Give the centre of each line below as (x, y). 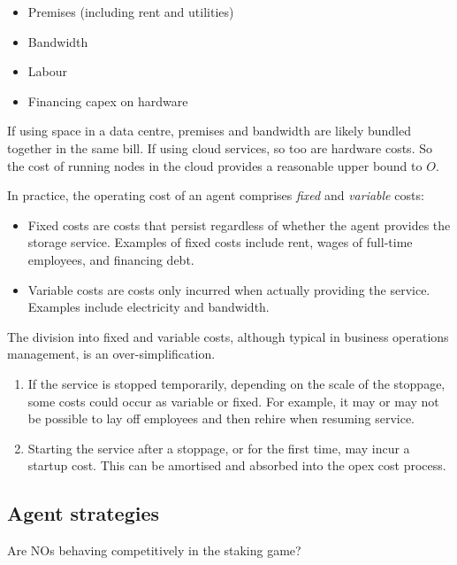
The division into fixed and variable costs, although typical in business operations (228, 336)
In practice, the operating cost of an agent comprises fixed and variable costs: (216, 195)
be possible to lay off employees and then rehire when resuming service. (221, 418)
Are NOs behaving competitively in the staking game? (154, 550)
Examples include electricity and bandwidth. (149, 307)
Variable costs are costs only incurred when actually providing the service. (229, 289)
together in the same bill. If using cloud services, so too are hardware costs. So (220, 147)
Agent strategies (84, 513)
